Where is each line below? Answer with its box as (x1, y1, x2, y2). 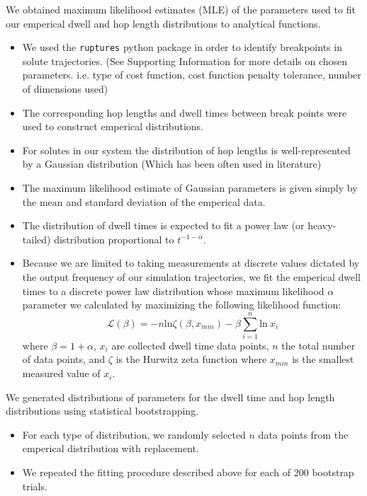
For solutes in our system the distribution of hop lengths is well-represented (22, 142, 351, 157)
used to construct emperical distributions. (22, 119, 203, 134)
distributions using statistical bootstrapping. (6, 403, 199, 418)
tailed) (22, 231, 51, 246)
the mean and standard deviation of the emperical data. (22, 194, 266, 209)
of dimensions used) (22, 81, 108, 96)
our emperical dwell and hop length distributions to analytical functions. (6, 16, 321, 30)
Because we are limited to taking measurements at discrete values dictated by (22, 255, 360, 270)
